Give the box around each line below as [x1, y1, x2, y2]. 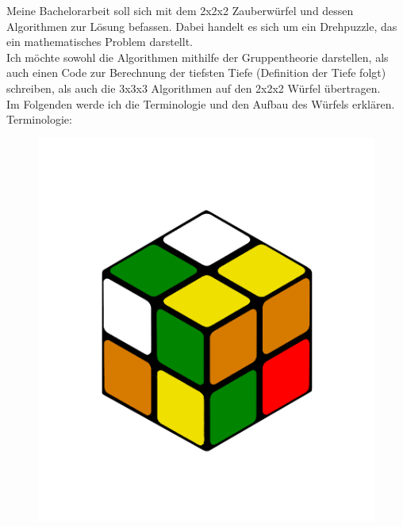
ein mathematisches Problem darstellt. [6, 33, 193, 50]
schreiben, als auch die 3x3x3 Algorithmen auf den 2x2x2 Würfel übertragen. [6, 79, 381, 96]
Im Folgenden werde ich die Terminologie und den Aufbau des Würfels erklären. [6, 95, 395, 112]
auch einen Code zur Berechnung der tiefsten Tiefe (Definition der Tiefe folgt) [6, 64, 386, 81]
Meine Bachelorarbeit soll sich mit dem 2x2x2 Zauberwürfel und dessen [6, 2, 354, 18]
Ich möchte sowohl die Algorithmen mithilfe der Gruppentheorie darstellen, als [6, 48, 389, 65]
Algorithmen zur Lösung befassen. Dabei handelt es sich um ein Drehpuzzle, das [6, 17, 397, 34]
